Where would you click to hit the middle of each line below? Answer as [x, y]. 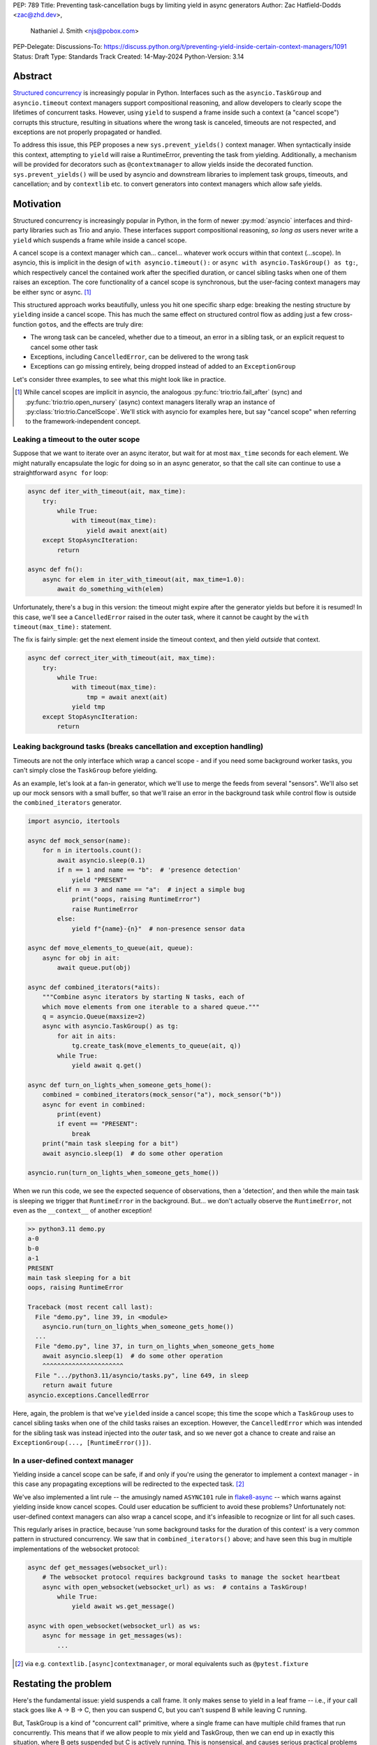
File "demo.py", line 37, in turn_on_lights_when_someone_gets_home [155, 1346]
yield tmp [88, 707]
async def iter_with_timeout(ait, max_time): [107, 491]
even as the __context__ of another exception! [82, 1210]
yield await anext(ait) [127, 530]
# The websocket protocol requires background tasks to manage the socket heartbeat [192, 1577]
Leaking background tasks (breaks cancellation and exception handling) [138, 747]
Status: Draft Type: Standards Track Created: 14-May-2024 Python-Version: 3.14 [128, 57]
